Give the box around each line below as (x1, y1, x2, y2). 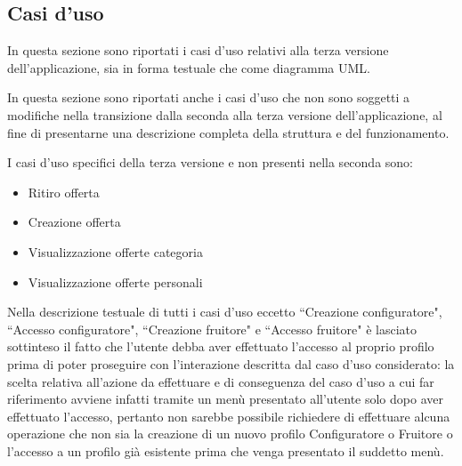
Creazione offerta (28, 213, 121, 231)
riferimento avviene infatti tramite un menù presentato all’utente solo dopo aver (7, 390, 443, 408)
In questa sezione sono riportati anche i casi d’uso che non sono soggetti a (7, 88, 410, 107)
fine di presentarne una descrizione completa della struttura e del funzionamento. (7, 123, 450, 141)
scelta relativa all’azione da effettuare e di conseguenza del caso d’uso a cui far (7, 372, 434, 390)
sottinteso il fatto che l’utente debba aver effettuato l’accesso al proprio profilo (7, 337, 434, 356)
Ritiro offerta (28, 182, 100, 201)
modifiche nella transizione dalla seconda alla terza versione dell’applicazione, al (7, 105, 442, 124)
